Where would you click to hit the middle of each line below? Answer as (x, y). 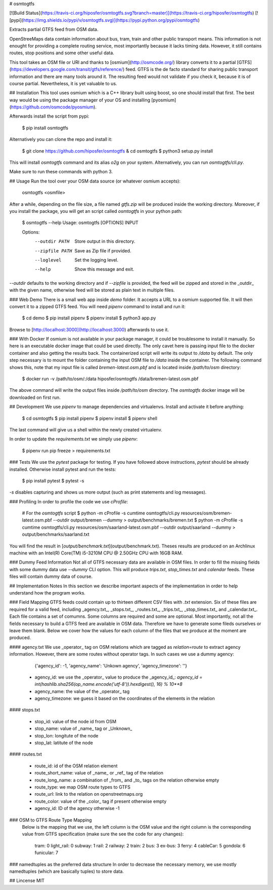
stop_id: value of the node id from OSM (75, 721)
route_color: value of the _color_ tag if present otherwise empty (101, 801)
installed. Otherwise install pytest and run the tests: (63, 469)
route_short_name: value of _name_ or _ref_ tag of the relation (99, 773)
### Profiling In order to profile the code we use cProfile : (69, 501)
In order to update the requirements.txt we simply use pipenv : (74, 439)
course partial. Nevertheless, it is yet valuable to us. (63, 83)
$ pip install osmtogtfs (45, 128)
